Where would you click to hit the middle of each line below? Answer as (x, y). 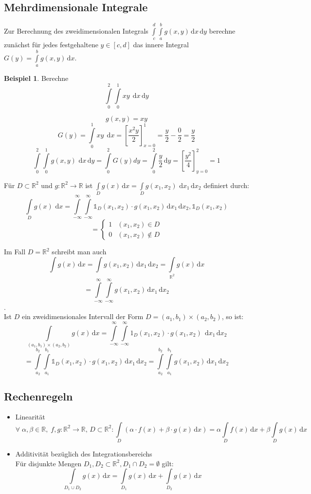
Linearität (30, 417)
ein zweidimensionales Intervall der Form (82, 316)
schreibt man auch (79, 252)
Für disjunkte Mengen (48, 463)
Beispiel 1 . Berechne (36, 78)
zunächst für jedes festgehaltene (51, 45)
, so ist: (233, 316)
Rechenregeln (38, 396)
